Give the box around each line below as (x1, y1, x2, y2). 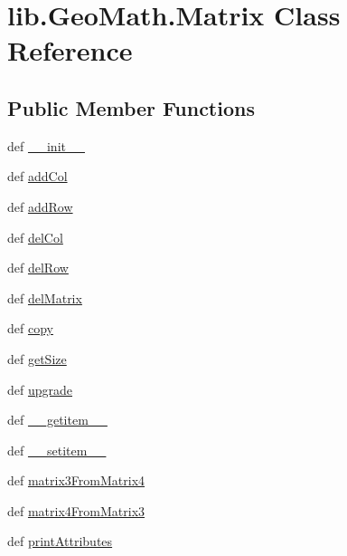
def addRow (7, 197, 73, 216)
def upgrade (7, 379, 73, 398)
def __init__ (7, 136, 85, 155)
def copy (7, 319, 53, 338)
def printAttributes (7, 532, 113, 551)
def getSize (7, 349, 67, 368)
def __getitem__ (7, 410, 108, 429)
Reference (7, 32, 133, 69)
